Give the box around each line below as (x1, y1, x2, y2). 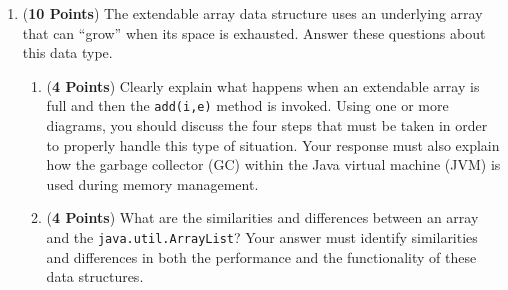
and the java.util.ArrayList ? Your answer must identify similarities (46, 227, 478, 247)
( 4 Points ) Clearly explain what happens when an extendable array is (46, 75, 480, 96)
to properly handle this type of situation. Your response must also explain (46, 134, 500, 155)
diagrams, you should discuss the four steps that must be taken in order (46, 115, 488, 136)
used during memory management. (46, 173, 259, 194)
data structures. (46, 266, 144, 287)
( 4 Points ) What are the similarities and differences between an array (46, 207, 479, 228)
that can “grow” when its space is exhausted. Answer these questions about (22, 22, 486, 43)
